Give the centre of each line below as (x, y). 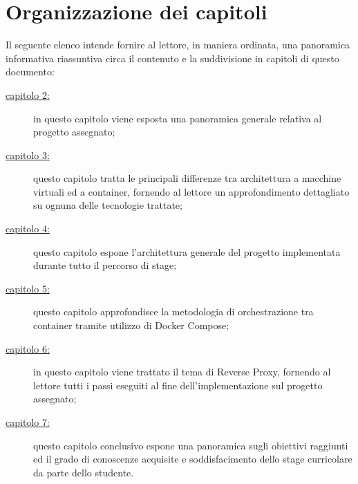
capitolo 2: (28, 94)
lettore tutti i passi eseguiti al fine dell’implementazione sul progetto (178, 385)
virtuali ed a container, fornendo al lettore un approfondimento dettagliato (191, 191)
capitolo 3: (28, 155)
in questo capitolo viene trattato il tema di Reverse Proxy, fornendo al (182, 372)
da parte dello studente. (84, 472)
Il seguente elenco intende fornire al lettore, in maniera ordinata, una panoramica (178, 45)
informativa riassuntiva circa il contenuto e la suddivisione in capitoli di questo (172, 58)
